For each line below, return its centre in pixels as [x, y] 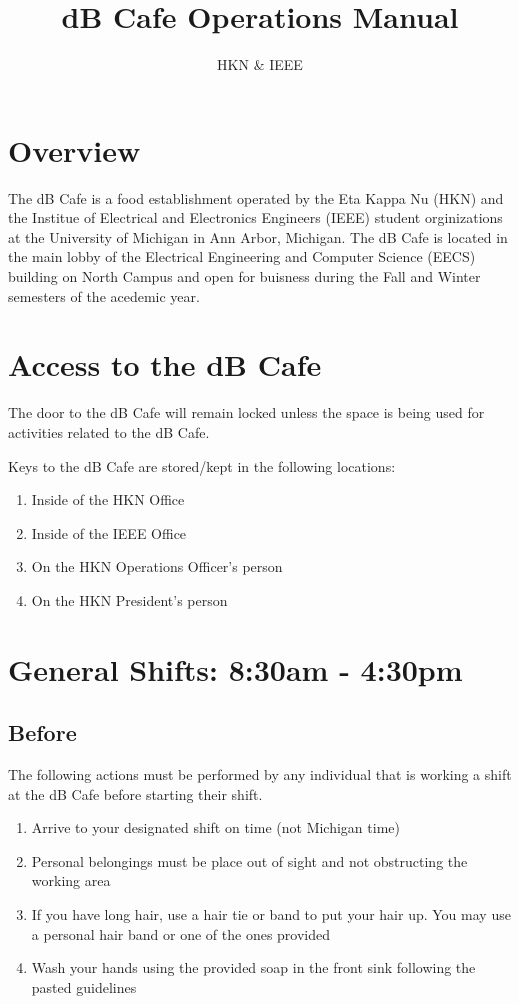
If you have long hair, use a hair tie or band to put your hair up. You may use [271, 914]
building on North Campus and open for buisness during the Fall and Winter [244, 276]
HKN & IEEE [260, 64]
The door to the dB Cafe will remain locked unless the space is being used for [246, 412]
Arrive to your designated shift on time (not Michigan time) [215, 827]
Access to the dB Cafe [165, 364]
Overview [74, 149]
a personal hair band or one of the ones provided [181, 933]
